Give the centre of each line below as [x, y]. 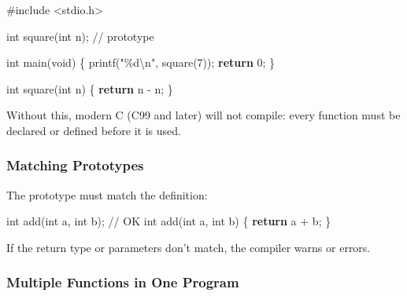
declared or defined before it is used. [94, 130]
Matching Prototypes [75, 165]
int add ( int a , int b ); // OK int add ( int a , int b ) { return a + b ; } [169, 221]
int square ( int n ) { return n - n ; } [90, 88]
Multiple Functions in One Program [123, 282]
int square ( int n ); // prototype [80, 36]
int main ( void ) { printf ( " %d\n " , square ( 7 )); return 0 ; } [141, 62]
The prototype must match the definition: [107, 194]
